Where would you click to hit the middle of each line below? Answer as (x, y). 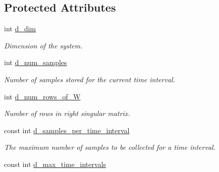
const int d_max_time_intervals (55, 164)
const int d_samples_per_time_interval (67, 130)
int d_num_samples (36, 62)
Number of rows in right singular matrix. (67, 113)
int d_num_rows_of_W (42, 96)
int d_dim (20, 28)
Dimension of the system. (43, 45)
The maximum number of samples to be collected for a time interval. (110, 147)
